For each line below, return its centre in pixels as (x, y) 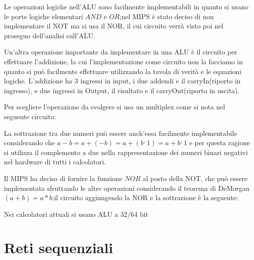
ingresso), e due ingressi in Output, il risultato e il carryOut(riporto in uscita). (122, 90)
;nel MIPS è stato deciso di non (167, 16)
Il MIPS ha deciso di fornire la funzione (63, 178)
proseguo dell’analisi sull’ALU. (50, 35)
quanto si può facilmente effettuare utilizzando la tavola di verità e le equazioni (123, 71)
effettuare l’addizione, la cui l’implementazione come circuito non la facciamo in (124, 61)
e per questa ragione (219, 143)
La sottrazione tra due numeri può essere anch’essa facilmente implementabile (121, 133)
